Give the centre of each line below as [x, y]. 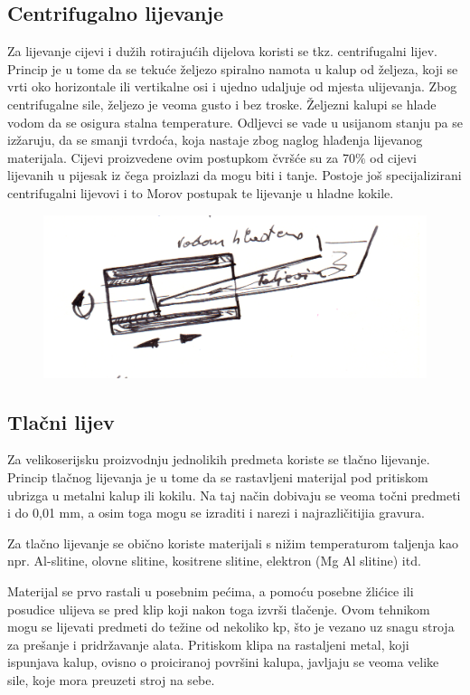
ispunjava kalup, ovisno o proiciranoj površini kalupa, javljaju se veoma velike [223, 662]
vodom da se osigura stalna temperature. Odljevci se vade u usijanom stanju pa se [235, 122]
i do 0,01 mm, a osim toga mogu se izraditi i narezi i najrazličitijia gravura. [216, 513]
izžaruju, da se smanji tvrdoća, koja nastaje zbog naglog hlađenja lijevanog [215, 140]
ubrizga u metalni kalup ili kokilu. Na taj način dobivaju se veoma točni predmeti [234, 495]
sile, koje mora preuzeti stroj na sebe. [111, 679]
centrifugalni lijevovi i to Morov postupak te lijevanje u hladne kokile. [201, 192]
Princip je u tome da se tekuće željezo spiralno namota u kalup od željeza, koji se [233, 68]
